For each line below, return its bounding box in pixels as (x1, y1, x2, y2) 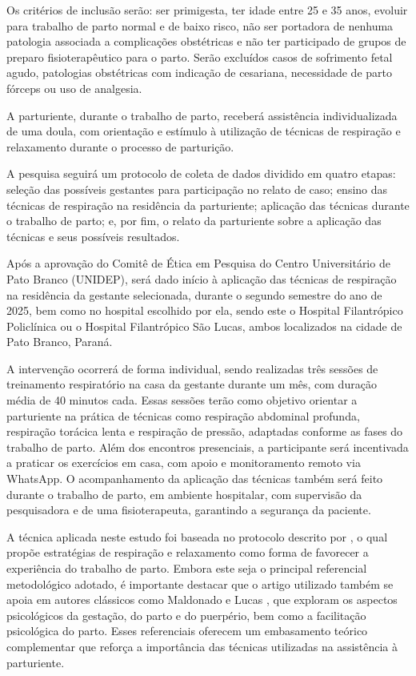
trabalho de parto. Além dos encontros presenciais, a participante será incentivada (6, 438, 409, 455)
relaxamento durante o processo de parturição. (6, 138, 234, 155)
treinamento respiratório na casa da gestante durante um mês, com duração (6, 376, 377, 392)
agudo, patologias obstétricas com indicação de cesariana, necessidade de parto (6, 64, 392, 81)
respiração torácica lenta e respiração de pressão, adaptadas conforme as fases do (6, 423, 403, 440)
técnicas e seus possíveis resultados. (6, 227, 180, 244)
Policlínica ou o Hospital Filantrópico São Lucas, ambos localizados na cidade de (6, 317, 402, 334)
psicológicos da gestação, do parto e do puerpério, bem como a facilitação (6, 606, 366, 623)
